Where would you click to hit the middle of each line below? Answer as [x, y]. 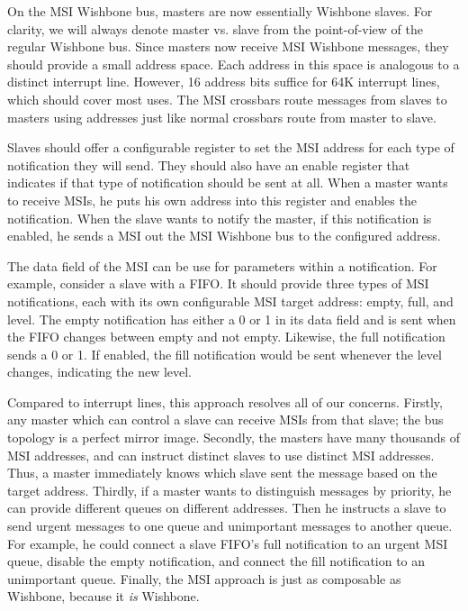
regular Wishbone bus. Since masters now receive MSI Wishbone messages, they [228, 46]
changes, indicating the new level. [100, 372]
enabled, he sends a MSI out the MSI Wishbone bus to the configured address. [224, 236]
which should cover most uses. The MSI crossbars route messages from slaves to [227, 99]
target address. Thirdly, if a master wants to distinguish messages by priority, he [229, 490]
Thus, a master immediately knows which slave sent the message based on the [222, 473]
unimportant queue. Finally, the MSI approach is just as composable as [204, 578]
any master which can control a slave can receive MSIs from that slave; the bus [225, 419]
